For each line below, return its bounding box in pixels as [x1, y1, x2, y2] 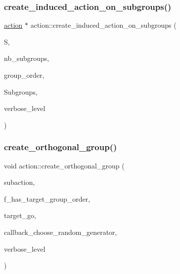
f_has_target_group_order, [4, 193, 90, 204]
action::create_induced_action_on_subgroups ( [30, 20, 177, 30]
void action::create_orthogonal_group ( [4, 160, 125, 170]
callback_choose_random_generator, [4, 226, 117, 237]
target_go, [4, 210, 36, 220]
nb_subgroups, [4, 53, 49, 63]
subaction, [4, 177, 35, 187]
